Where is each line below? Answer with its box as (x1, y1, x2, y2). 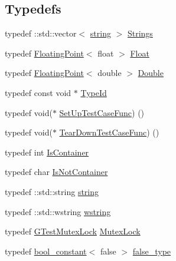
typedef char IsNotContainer (5, 166, 108, 178)
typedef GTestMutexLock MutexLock (5, 225, 141, 237)
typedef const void (5, 86, 71, 98)
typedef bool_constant (5, 245, 87, 257)
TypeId (80, 86, 107, 98)
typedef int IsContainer (5, 146, 89, 158)
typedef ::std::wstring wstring (5, 205, 111, 217)
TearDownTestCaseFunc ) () (59, 126, 159, 138)
